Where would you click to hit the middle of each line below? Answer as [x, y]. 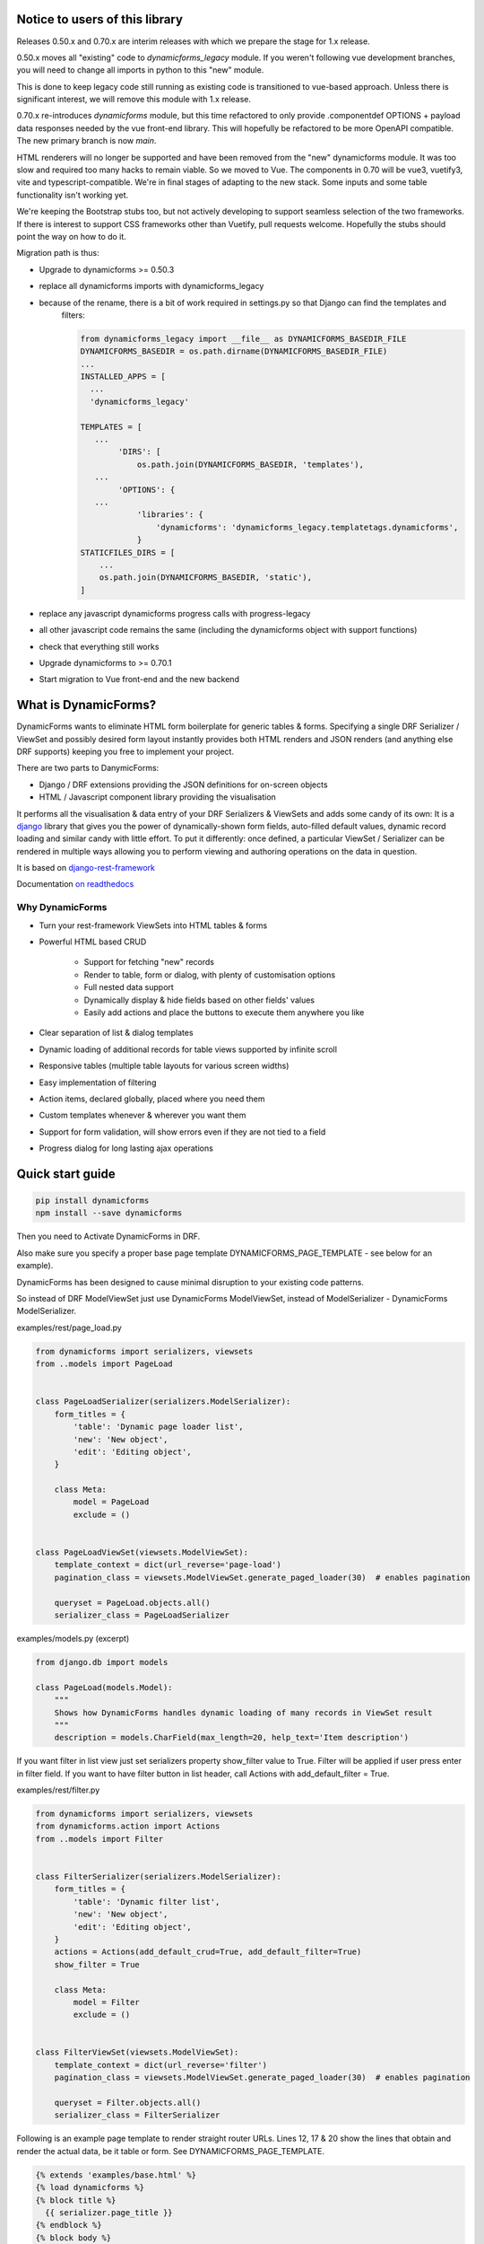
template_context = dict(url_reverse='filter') [161, 2065]
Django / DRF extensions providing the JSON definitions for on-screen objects [183, 785]
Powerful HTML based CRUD [93, 942]
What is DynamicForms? [86, 705]
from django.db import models [102, 1662]
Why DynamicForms [62, 907]
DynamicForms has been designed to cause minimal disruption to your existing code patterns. [190, 1282]
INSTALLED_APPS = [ [123, 377]
